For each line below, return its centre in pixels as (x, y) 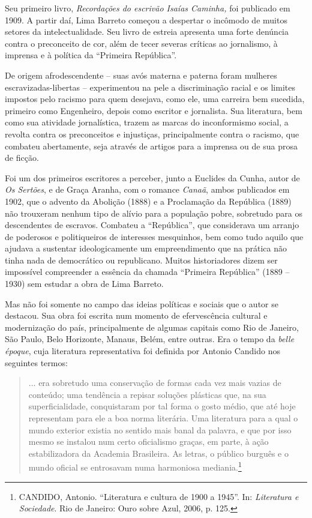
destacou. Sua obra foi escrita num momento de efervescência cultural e (136, 315)
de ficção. (22, 158)
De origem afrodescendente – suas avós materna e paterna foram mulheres (141, 75)
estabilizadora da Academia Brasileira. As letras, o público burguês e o (158, 453)
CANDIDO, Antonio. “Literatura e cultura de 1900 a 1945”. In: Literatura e (159, 496)
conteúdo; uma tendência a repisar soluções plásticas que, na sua (147, 394)
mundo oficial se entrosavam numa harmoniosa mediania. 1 (135, 466)
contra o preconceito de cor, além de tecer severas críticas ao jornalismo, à (141, 43)
